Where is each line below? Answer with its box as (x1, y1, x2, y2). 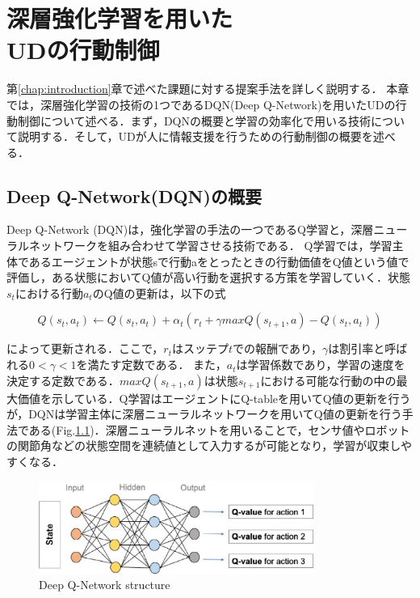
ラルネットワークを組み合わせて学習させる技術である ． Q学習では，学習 (6, 237, 393, 254)
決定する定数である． (6, 371, 120, 388)
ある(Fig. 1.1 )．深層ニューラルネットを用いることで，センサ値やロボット (28, 421, 410, 438)
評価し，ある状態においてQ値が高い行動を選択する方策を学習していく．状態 (6, 269, 411, 286)
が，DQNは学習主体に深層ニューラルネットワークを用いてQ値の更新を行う (6, 405, 402, 422)
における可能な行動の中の (260, 371, 397, 388)
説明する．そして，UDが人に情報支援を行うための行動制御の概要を (17, 128, 373, 145)
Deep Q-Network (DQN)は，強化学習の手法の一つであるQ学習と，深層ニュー (6, 221, 408, 238)
